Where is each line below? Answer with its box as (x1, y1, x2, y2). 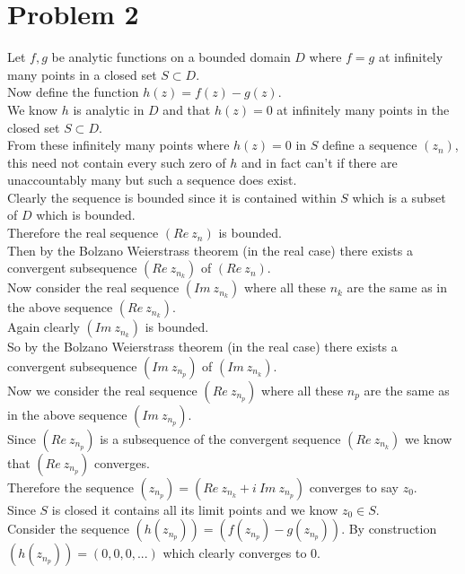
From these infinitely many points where (7, 135, 230, 154)
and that (162, 100, 211, 118)
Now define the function (7, 83, 139, 101)
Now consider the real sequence (7, 278, 180, 297)
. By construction (341, 519, 437, 538)
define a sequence (322, 135, 417, 154)
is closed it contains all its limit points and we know (51, 500, 338, 518)
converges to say (309, 477, 399, 496)
